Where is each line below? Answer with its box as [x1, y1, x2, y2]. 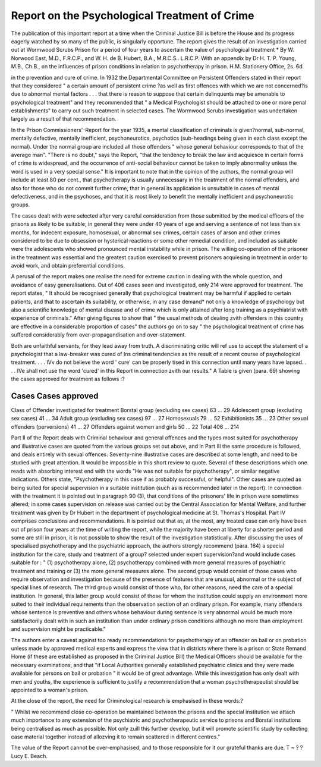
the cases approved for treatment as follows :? [11, 375, 125, 383]
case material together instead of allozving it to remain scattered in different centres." [11, 733, 221, 740]
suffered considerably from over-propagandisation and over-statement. [11, 331, 187, 338]
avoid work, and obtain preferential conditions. [11, 262, 125, 269]
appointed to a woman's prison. [11, 686, 89, 693]
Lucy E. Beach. [11, 752, 48, 759]
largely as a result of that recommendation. [11, 115, 117, 122]
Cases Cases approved [11, 391, 99, 401]
